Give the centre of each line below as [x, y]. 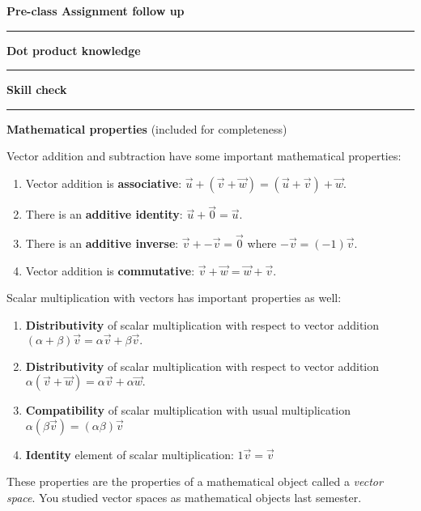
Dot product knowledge [74, 50]
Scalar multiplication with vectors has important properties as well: [174, 298]
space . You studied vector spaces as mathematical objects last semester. [184, 497]
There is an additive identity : [104, 214]
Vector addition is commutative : [110, 270]
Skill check [37, 89]
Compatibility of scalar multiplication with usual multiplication [188, 410]
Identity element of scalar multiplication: [130, 454]
